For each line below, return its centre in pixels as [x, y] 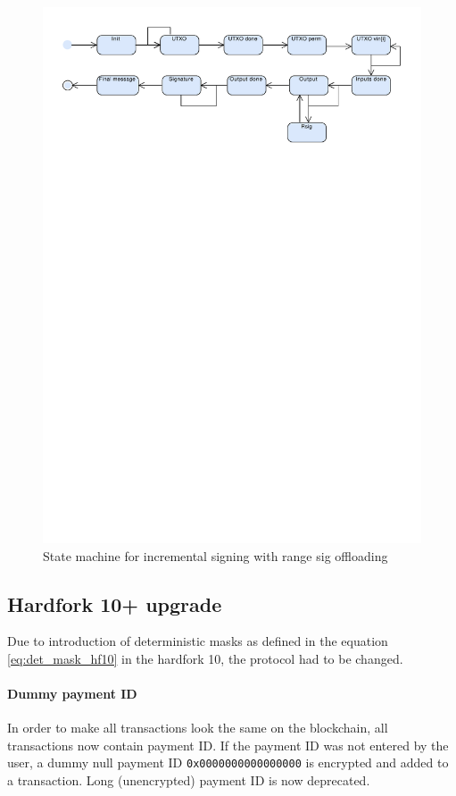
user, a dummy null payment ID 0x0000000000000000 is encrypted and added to [228, 762]
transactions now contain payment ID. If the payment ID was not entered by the [228, 745]
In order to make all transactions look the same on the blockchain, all [198, 728]
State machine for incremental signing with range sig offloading [216, 555]
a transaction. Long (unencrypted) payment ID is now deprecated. [189, 780]
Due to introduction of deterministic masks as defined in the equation [198, 641]
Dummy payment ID [72, 694]
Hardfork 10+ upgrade [115, 603]
